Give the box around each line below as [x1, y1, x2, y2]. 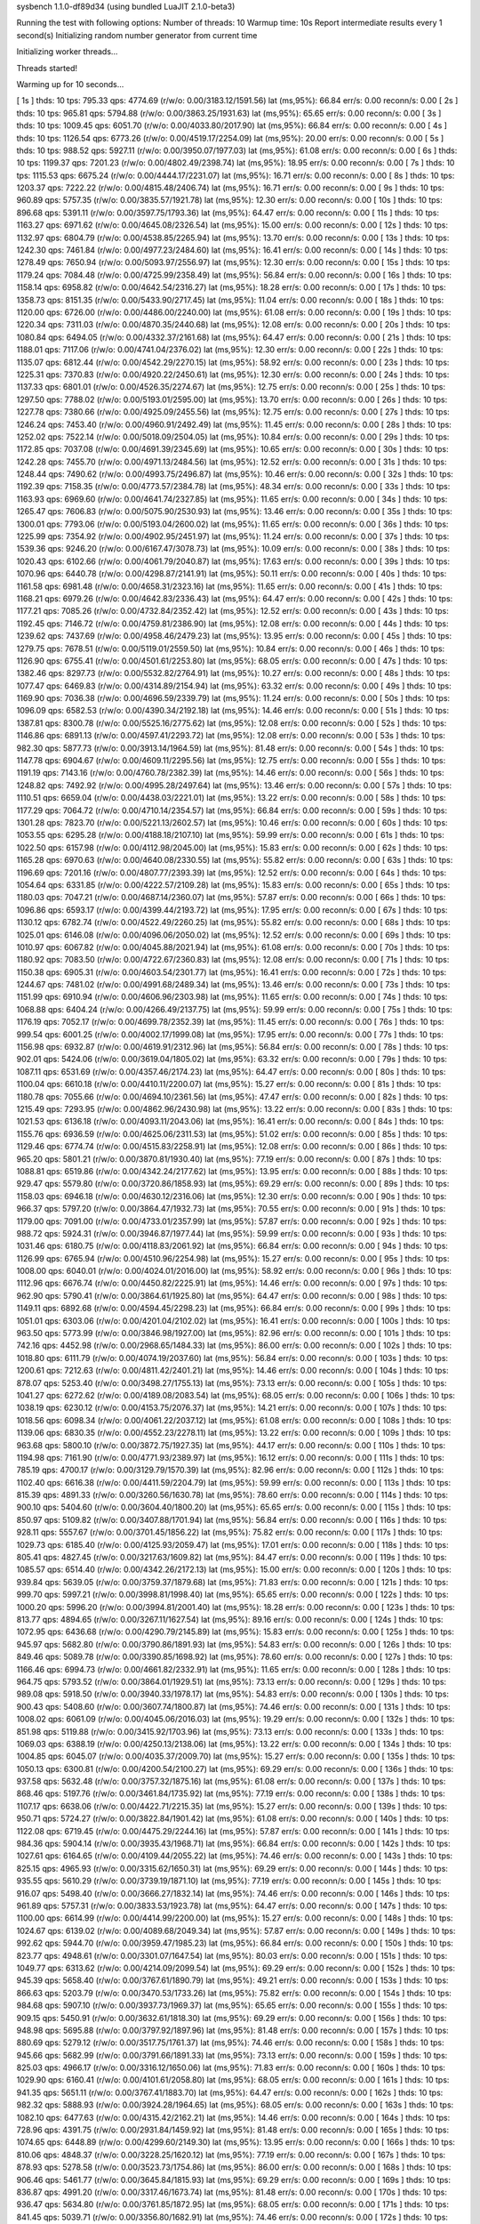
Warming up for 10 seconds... [16, 78, 124, 89]
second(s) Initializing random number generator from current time [16, 29, 258, 40]
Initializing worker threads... [16, 46, 118, 57]
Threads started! [16, 62, 78, 73]
